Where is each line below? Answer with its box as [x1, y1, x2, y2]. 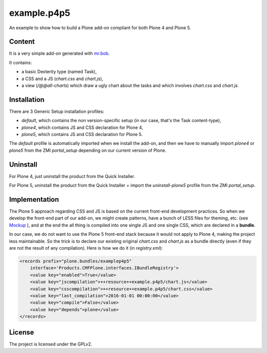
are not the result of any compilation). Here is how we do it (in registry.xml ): [9, 245, 163, 251]
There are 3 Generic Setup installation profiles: [9, 108, 104, 114]
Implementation [9, 195, 59, 204]
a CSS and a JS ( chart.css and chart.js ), [21, 76, 103, 82]
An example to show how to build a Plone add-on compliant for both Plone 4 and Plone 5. [9, 25, 191, 31]
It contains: [9, 59, 32, 65]
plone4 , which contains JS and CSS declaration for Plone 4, [21, 124, 143, 131]
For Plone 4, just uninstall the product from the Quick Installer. [9, 173, 135, 179]
